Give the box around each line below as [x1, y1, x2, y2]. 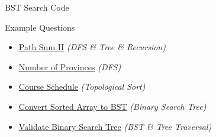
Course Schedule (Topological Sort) [18, 80, 146, 93]
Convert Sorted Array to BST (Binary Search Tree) [18, 100, 207, 112]
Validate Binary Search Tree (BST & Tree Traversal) [18, 120, 212, 132]
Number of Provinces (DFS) [18, 60, 121, 73]
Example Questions [5, 21, 75, 33]
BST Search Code [5, 1, 69, 13]
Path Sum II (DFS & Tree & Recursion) [18, 41, 166, 53]
